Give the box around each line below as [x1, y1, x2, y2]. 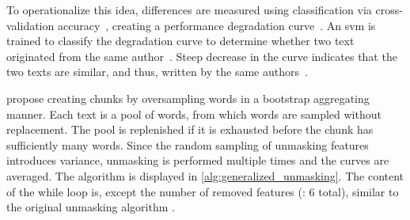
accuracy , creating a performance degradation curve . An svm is [57, 17, 376, 33]
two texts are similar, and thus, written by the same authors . [6, 63, 308, 80]
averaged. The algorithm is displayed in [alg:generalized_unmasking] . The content [6, 167, 404, 184]
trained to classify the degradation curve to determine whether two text [6, 32, 355, 49]
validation [6, 17, 55, 33]
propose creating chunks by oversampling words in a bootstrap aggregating [6, 89, 370, 106]
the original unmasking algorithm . [6, 199, 175, 215]
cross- [375, 2, 403, 17]
